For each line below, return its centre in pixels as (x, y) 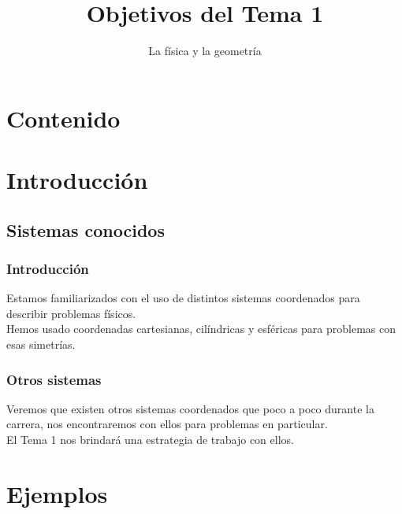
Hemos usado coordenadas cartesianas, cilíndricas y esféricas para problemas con (201, 329)
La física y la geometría (205, 51)
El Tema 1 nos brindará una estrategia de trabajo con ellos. (150, 440)
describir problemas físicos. (71, 313)
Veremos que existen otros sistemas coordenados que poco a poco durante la (190, 408)
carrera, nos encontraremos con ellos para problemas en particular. (167, 424)
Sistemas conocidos (86, 229)
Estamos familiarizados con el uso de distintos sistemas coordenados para (183, 298)
